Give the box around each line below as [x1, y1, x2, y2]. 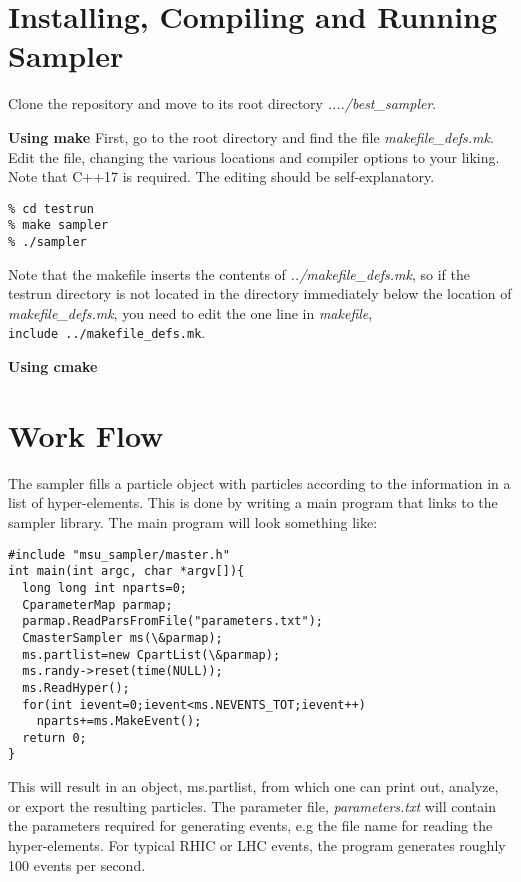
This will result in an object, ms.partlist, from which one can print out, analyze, [8, 776, 499, 797]
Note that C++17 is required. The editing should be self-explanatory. [8, 166, 435, 187]
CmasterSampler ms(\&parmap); [22, 630, 223, 645]
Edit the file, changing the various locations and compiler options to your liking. [8, 146, 500, 167]
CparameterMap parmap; [22, 597, 173, 612]
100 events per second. [8, 854, 146, 875]
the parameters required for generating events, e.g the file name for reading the [8, 815, 493, 836]
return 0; [22, 730, 87, 745]
